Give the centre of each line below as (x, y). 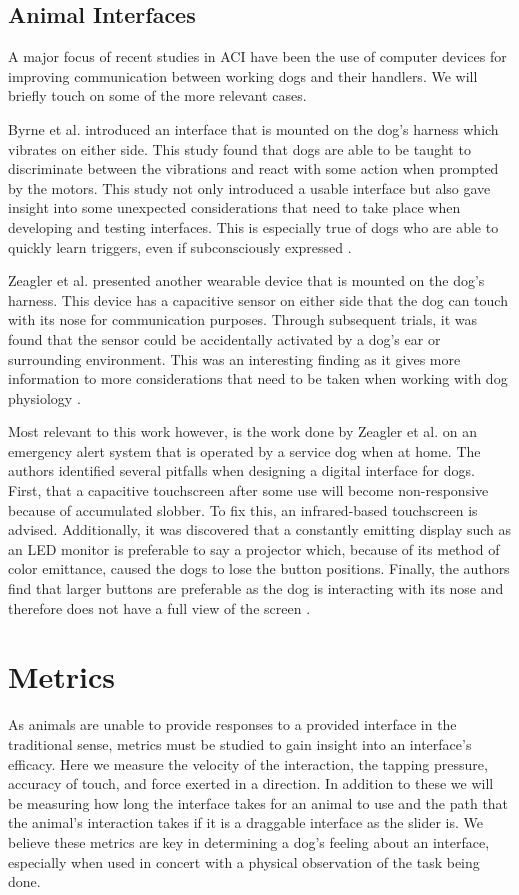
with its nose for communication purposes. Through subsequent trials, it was (242, 319)
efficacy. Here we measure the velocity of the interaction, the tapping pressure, (248, 763)
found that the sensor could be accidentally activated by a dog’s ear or (224, 338)
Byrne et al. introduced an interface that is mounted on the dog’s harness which (253, 128)
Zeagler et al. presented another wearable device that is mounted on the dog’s (246, 280)
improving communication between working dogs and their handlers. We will (243, 75)
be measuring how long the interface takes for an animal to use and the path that (258, 802)
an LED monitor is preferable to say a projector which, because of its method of (254, 548)
